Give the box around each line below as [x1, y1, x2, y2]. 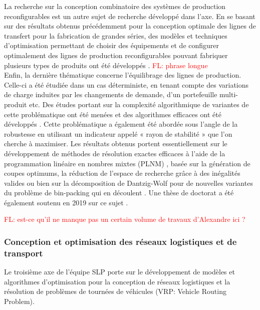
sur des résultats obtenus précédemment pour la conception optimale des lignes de [4, 21, 256, 31]
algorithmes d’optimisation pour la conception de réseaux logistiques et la [4, 276, 230, 286]
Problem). [4, 295, 35, 306]
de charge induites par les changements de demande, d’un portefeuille [4, 89, 217, 100]
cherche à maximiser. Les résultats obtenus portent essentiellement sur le [4, 138, 227, 149]
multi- [219, 89, 238, 100]
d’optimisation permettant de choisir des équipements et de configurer [4, 40, 219, 51]
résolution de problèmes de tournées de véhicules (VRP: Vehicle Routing [4, 286, 226, 296]
